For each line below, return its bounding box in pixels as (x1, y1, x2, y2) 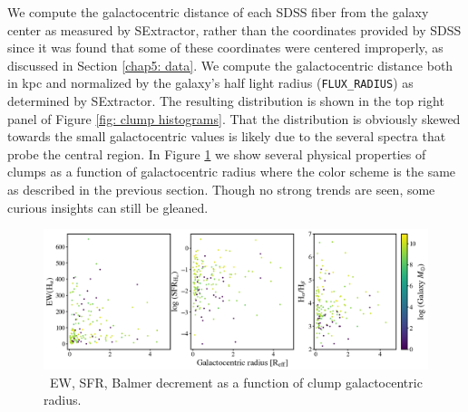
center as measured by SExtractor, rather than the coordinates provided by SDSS (7, 20, 462, 39)
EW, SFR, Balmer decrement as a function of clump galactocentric (49, 372, 423, 391)
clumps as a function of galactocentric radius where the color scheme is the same (7, 162, 456, 181)
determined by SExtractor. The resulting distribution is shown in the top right (7, 91, 444, 110)
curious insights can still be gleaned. (7, 197, 209, 216)
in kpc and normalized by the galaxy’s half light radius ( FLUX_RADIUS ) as (7, 73, 414, 92)
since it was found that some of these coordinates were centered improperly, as (7, 38, 444, 57)
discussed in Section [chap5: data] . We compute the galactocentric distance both (7, 55, 453, 74)
